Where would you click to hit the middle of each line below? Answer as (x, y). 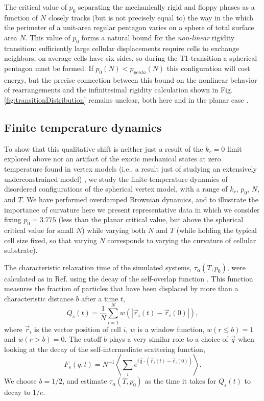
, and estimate (85, 381)
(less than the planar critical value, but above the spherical (151, 219)
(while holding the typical (217, 230)
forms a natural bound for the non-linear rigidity (158, 37)
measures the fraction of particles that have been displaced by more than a (121, 288)
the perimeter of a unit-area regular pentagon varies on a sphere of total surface (129, 27)
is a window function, (171, 329)
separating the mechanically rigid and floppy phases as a (166, 7)
